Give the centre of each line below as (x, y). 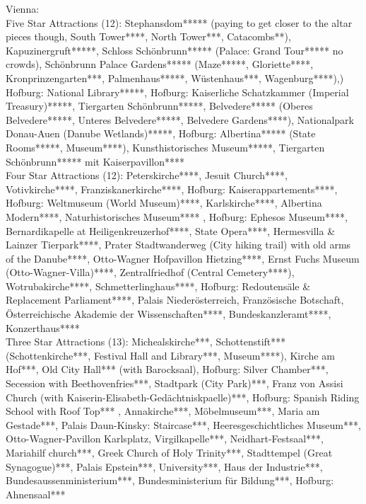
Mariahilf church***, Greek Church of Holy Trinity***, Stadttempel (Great (169, 452)
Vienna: (23, 8)
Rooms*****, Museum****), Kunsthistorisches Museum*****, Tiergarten (165, 147)
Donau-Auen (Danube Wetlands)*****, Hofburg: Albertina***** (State (161, 133)
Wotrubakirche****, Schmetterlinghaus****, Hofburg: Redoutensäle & (158, 286)
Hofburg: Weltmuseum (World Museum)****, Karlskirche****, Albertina (164, 203)
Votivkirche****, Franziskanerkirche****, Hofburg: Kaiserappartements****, (172, 189)
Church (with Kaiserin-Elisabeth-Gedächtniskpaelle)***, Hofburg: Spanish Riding (183, 397)
